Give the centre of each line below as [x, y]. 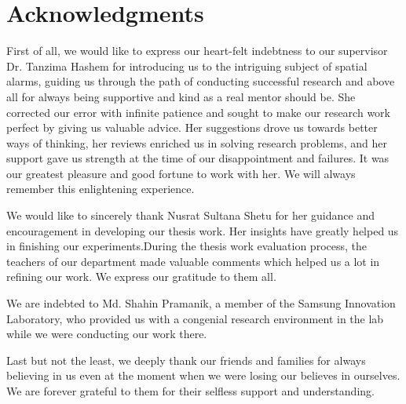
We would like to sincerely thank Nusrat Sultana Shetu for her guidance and [190, 215]
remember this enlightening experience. [101, 189]
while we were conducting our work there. [107, 334]
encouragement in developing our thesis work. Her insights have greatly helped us [203, 230]
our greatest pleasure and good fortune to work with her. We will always [181, 173]
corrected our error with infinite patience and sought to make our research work [198, 112]
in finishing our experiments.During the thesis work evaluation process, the [187, 246]
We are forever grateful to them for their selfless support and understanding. [190, 391]
